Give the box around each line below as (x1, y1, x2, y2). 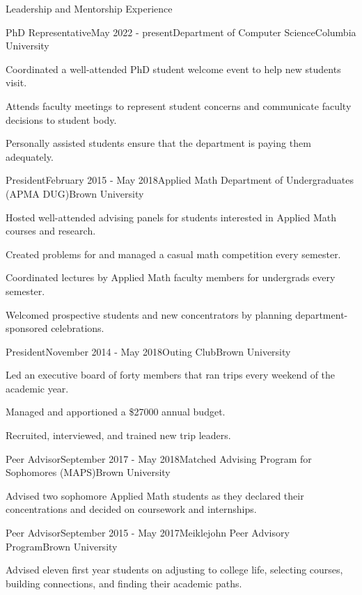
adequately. (6, 149, 54, 164)
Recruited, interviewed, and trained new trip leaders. (6, 428, 231, 443)
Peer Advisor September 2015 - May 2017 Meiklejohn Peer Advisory (6, 525, 290, 540)
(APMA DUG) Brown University (6, 186, 144, 200)
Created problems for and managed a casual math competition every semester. (6, 246, 341, 261)
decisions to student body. (6, 112, 117, 127)
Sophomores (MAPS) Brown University (6, 465, 171, 479)
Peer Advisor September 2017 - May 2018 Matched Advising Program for (6, 451, 312, 466)
